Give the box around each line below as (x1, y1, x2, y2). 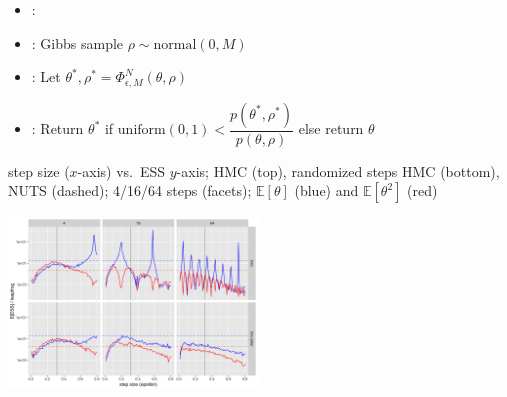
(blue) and (294, 180, 359, 201)
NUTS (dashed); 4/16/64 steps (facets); (8, 180, 252, 201)
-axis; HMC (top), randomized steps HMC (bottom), (176, 160, 500, 181)
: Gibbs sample (31, 32, 124, 53)
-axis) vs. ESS (77, 160, 166, 181)
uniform (117, 123, 166, 138)
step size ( (8, 160, 70, 181)
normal (153, 37, 197, 52)
